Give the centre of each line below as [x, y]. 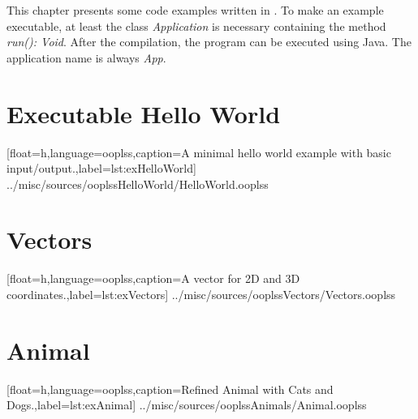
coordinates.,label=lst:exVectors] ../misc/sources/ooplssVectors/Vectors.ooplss [201, 294]
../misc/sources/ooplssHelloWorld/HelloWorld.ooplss [138, 184]
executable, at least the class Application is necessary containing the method [196, 26]
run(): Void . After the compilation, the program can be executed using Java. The [209, 42]
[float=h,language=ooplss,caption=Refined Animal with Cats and [170, 389]
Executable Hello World [144, 113]
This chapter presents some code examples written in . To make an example [195, 10]
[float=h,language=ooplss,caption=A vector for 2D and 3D [153, 278]
